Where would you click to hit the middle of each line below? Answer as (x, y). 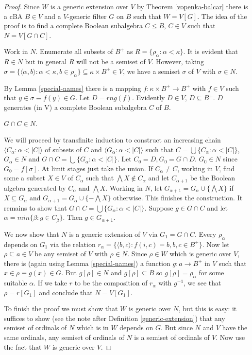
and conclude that (66, 292)
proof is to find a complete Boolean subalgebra (73, 26)
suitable (16, 283)
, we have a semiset (151, 71)
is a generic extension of (105, 234)
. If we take (50, 283)
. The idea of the (222, 16)
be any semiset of (60, 254)
